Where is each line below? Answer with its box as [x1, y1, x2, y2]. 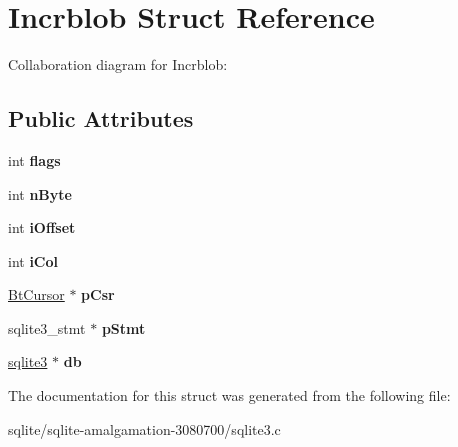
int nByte [8, 183, 72, 204]
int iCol [8, 250, 59, 271]
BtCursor [8, 284, 65, 305]
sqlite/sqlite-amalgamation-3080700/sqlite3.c [8, 418, 281, 439]
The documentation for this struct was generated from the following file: [8, 385, 451, 406]
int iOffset [8, 217, 76, 238]
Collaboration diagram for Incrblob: [8, 54, 228, 75]
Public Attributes [8, 103, 194, 134]
